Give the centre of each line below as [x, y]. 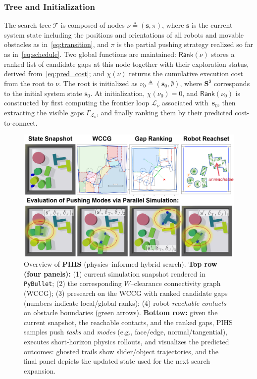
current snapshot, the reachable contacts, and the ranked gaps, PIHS [128, 322]
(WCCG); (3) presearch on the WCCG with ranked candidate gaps [126, 293]
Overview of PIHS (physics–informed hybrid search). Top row [121, 264]
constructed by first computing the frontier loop [77, 103]
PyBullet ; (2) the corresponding [73, 283]
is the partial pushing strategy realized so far [185, 44]
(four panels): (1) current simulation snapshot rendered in [115, 273]
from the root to [29, 83]
